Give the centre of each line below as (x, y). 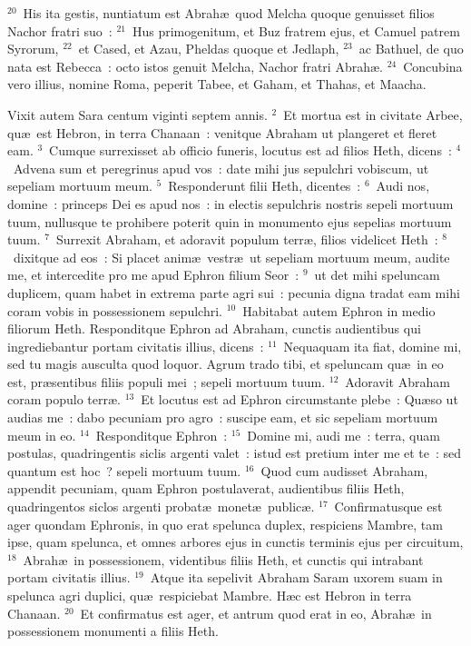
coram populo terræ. (64, 399)
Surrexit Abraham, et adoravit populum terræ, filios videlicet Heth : (247, 239)
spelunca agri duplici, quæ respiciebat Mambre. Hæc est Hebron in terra (210, 595)
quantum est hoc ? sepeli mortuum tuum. (124, 470)
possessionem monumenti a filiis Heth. (113, 631)
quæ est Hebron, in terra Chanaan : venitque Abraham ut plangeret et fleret (222, 132)
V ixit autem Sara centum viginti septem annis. (137, 114)
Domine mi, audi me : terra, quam (343, 435)
